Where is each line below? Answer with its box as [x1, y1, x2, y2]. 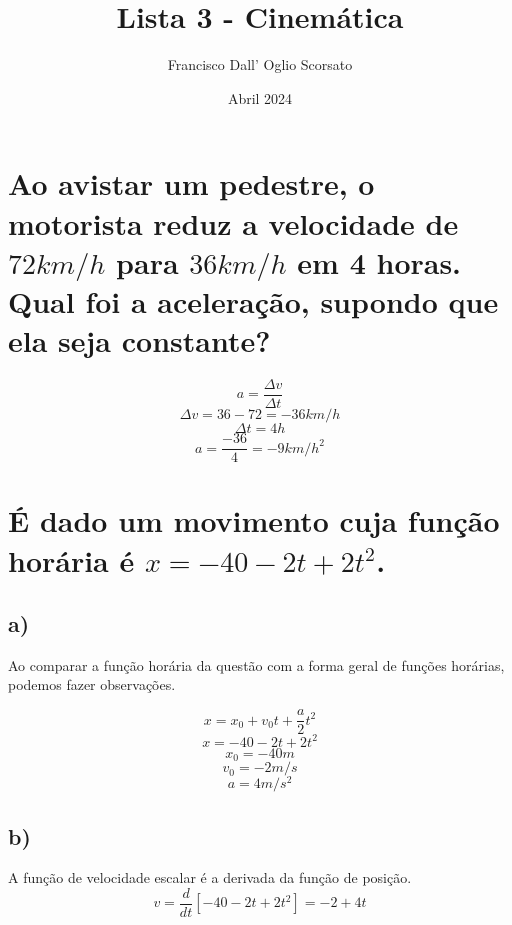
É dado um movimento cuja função [8, 500, 500, 541]
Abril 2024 [227, 87, 293, 108]
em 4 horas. [297, 241, 462, 282]
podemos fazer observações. [8, 674, 176, 695]
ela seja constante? [8, 320, 271, 361]
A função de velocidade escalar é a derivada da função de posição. [8, 867, 412, 888]
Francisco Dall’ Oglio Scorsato [167, 54, 353, 75]
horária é [8, 539, 135, 580]
